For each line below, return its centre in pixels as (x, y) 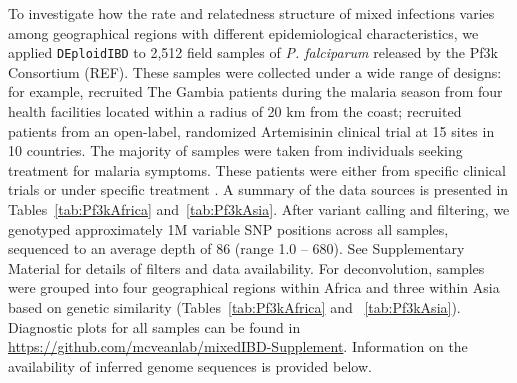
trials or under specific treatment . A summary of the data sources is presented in (258, 189)
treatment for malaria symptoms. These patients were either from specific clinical (257, 169)
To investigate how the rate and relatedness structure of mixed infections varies (251, 13)
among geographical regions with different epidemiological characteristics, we (243, 32)
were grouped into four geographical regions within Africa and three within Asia (254, 287)
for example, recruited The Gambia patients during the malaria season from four (255, 91)
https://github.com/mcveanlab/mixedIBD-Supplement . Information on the (238, 346)
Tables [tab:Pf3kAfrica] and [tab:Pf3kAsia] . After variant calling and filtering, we (259, 209)
